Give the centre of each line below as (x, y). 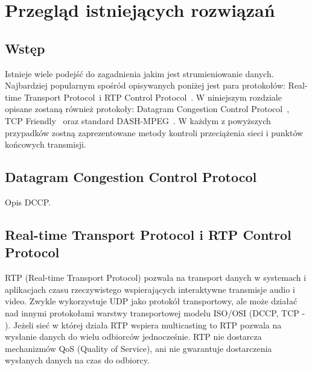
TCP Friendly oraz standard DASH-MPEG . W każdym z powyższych (138, 120)
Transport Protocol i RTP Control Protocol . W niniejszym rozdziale (153, 97)
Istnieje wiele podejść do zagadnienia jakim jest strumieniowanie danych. (139, 73)
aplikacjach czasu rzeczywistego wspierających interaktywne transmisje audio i (150, 289)
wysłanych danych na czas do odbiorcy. (77, 360)
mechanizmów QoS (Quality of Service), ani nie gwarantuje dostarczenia (138, 348)
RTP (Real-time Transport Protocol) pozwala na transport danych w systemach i (156, 277)
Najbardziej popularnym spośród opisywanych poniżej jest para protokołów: (145, 85)
